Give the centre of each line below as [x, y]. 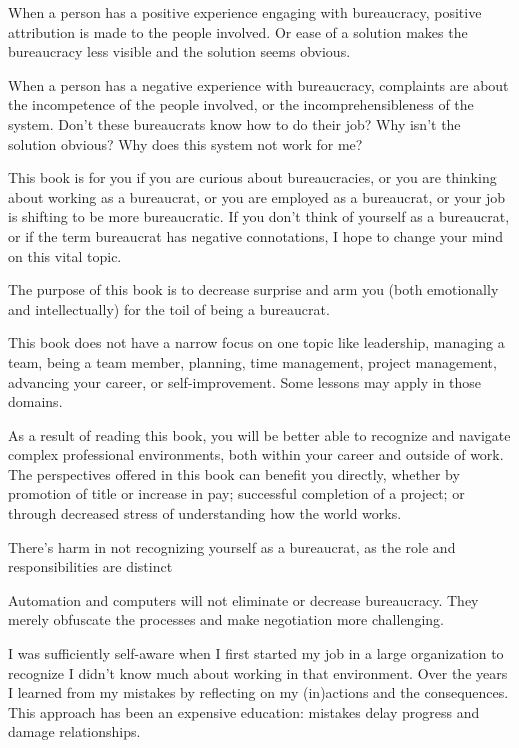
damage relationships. [74, 731]
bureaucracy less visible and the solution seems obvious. [179, 51]
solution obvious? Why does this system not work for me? [185, 143]
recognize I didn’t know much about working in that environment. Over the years [258, 672]
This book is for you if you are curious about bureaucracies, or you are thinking [252, 177]
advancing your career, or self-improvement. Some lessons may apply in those [245, 381]
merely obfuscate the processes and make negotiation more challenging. [226, 619]
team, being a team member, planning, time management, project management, [252, 361]
